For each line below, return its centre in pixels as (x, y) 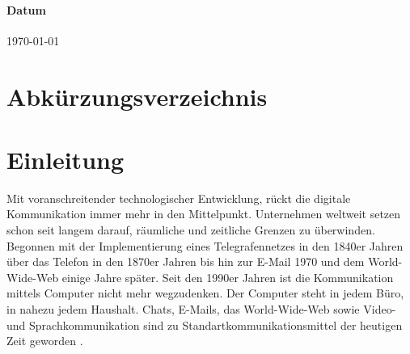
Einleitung (66, 159)
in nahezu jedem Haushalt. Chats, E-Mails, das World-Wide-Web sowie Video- (201, 309)
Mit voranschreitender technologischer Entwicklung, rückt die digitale (179, 198)
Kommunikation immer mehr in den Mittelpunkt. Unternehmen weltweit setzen (204, 214)
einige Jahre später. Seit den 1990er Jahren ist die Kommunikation (228, 277)
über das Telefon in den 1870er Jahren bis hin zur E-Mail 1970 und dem (186, 261)
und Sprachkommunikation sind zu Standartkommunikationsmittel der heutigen (205, 324)
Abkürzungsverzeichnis (137, 96)
